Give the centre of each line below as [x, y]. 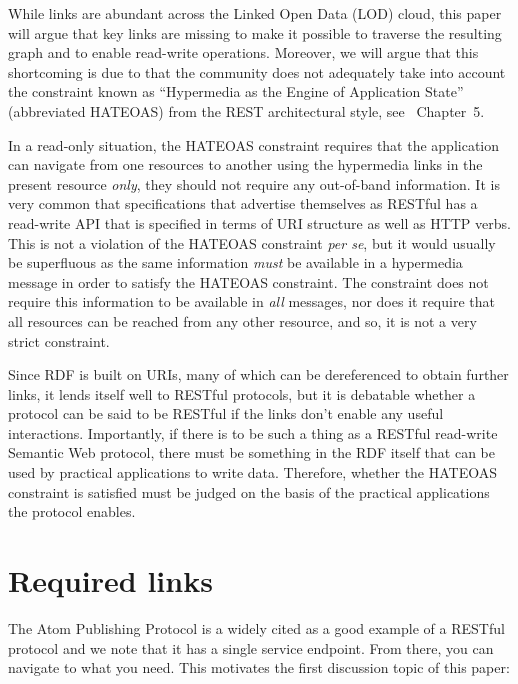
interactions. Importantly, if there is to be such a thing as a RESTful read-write [253, 432]
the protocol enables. [72, 511]
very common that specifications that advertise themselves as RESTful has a [243, 203]
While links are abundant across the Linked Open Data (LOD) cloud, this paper [255, 13]
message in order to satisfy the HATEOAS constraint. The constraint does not [248, 281]
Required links [110, 580]
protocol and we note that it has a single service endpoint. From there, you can [251, 647]
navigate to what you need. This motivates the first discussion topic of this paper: [259, 667]
